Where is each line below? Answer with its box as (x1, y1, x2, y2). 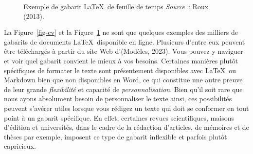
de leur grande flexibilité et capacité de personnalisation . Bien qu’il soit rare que (4, 84, 243, 94)
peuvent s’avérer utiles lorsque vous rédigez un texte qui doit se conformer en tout (4, 103, 249, 113)
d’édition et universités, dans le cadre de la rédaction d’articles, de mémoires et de (4, 122, 249, 132)
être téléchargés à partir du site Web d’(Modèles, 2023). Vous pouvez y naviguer (4, 46, 243, 56)
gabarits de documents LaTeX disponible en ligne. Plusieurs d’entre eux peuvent (4, 36, 245, 46)
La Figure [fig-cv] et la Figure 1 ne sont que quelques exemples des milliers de (4, 27, 238, 37)
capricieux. (4, 141, 36, 151)
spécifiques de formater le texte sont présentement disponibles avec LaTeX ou (4, 65, 236, 75)
